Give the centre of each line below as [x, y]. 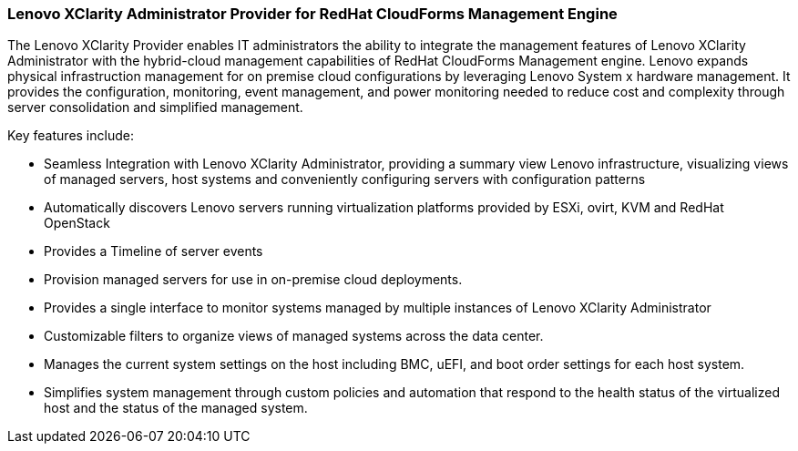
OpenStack [77, 223]
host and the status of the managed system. [176, 408]
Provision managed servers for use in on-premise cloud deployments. [253, 280]
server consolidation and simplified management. [155, 108]
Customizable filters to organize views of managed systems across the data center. [294, 336]
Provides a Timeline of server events [153, 251]
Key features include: [71, 136]
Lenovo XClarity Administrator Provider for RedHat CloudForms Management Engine [312, 14]
